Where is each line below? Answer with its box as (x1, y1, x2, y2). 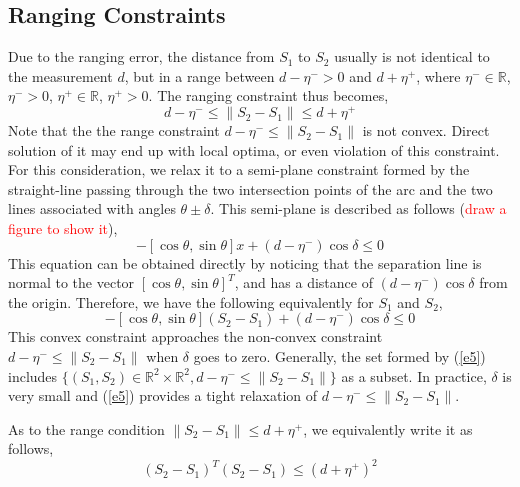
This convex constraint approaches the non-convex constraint (8, 326, 383, 347)
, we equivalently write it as (303, 418, 473, 439)
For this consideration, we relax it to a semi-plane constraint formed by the (8, 159, 470, 180)
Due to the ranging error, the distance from (8, 46, 275, 67)
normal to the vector (8, 272, 135, 293)
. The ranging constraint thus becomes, (148, 85, 389, 106)
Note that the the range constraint (8, 120, 220, 141)
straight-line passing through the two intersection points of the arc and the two (8, 178, 493, 199)
